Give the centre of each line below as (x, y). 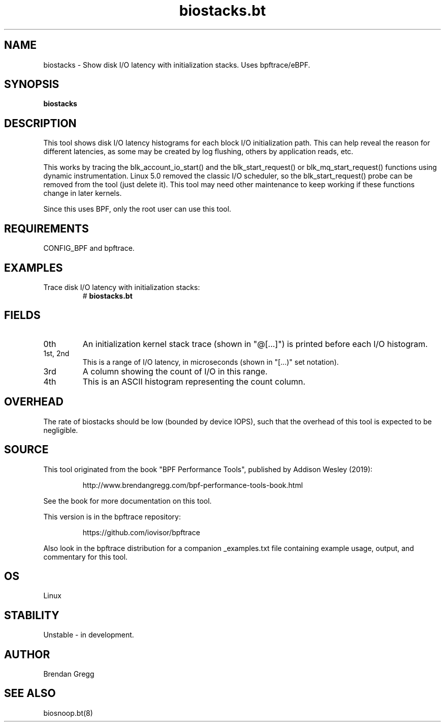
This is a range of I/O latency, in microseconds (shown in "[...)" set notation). (211, 362)
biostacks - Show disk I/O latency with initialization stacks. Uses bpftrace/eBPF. (177, 65)
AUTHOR (27, 654)
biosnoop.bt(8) (68, 713)
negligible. (61, 430)
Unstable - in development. (89, 635)
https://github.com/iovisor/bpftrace (141, 532)
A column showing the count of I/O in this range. (175, 371)
